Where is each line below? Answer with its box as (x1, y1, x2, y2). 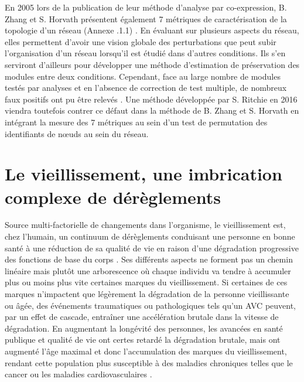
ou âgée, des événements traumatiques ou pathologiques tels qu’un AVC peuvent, (5, 299, 296, 311)
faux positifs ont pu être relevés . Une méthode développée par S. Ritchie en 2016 (5, 93, 298, 105)
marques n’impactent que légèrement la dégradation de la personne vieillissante (5, 288, 289, 299)
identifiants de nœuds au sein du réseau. (5, 127, 149, 139)
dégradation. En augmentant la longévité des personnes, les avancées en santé (5, 322, 283, 334)
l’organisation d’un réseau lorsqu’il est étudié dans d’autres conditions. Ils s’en (5, 47, 286, 59)
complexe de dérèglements (5, 185, 221, 209)
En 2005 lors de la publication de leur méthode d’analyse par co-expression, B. (5, 1, 287, 13)
